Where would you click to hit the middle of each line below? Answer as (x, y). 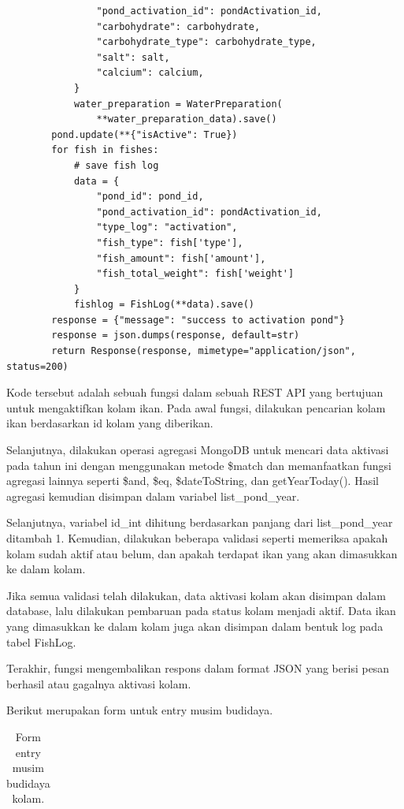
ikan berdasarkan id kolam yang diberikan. (110, 423)
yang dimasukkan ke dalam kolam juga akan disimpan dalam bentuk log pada (195, 626)
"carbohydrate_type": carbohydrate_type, (206, 42)
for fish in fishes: (105, 150)
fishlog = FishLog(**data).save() (164, 305)
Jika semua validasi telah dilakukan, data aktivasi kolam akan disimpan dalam (196, 595)
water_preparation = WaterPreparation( (178, 104)
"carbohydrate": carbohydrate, (178, 26)
